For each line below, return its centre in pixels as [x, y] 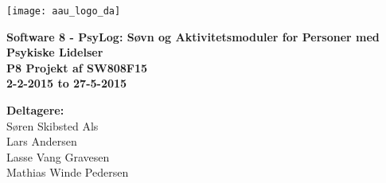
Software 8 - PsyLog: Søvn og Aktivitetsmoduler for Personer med [193, 36]
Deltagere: [35, 110]
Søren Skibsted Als [53, 125]
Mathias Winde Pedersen [68, 172]
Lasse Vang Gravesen [58, 156]
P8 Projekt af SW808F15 [77, 67]
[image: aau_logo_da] [64, 11]
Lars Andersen [42, 141]
